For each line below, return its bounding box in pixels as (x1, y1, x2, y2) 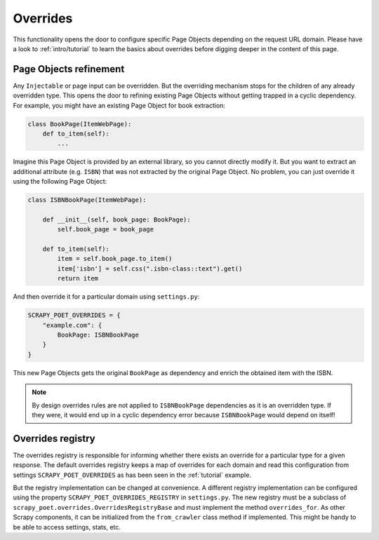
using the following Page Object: (13, 177, 107, 186)
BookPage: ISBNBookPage (57, 331, 140, 339)
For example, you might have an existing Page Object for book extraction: (13, 101, 226, 109)
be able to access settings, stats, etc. (13, 522, 121, 531)
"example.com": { (42, 321, 102, 329)
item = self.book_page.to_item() (57, 255, 173, 263)
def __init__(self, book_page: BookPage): (42, 215, 191, 224)
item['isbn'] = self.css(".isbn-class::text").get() (57, 264, 243, 273)
